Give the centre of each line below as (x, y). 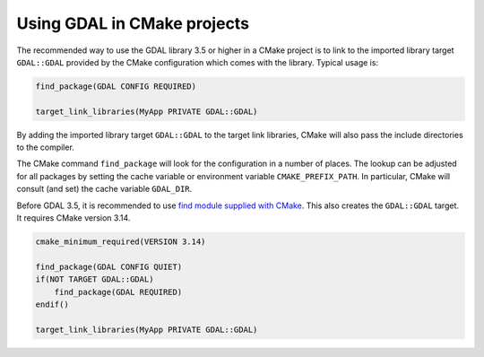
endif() (52, 304)
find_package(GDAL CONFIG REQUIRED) (116, 86)
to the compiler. (46, 147)
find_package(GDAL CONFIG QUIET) (109, 266)
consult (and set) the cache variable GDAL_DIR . (104, 189)
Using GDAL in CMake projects (133, 23)
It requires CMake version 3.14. (73, 218)
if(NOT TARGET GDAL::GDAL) (95, 279)
